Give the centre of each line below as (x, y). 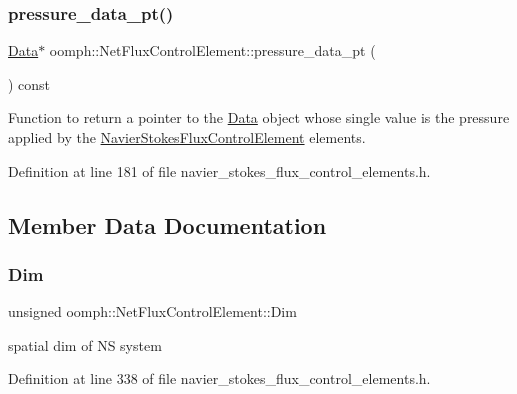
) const (29, 83)
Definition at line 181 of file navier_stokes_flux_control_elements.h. (219, 170)
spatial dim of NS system (85, 344)
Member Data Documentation (167, 224)
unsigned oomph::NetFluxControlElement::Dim (152, 311)
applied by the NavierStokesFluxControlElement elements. (187, 137)
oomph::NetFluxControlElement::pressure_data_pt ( (212, 50)
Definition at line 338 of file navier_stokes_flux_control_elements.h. (219, 378)
